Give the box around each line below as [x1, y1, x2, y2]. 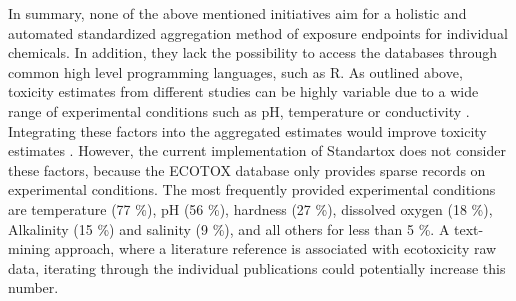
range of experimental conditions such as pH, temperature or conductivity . [8, 100, 470, 121]
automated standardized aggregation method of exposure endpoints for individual [8, 22, 508, 43]
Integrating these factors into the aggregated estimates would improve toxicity [8, 120, 487, 141]
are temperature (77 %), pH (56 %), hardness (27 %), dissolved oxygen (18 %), [8, 198, 493, 219]
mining [8, 238, 51, 259]
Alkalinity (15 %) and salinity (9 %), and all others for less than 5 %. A [8, 218, 450, 239]
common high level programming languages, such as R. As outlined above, [8, 61, 463, 82]
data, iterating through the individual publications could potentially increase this [8, 257, 506, 278]
